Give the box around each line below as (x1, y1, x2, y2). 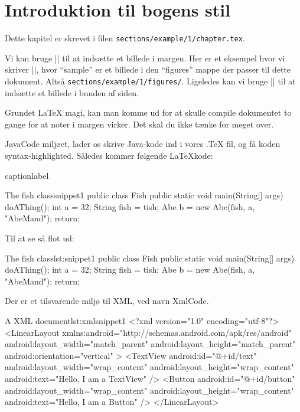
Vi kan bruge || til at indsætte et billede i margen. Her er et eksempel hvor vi (5, 51, 285, 64)
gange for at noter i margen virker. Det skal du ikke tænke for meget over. (5, 117, 274, 130)
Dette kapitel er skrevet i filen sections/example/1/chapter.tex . (5, 32, 245, 44)
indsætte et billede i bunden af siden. (5, 86, 139, 99)
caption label (5, 169, 49, 181)
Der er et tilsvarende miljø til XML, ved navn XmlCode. (5, 295, 209, 307)
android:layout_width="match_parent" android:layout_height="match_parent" (5, 338, 296, 350)
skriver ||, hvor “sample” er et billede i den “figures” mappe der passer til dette (5, 63, 291, 76)
